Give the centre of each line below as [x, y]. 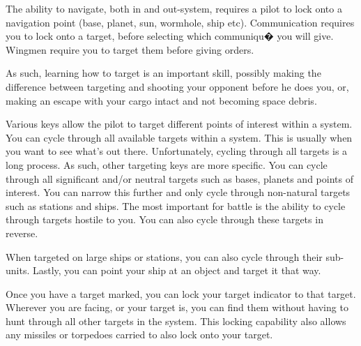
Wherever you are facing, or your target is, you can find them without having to [177, 307]
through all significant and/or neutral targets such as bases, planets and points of [179, 178]
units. [18, 270]
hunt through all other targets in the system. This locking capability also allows [176, 321]
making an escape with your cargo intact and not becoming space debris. [161, 100]
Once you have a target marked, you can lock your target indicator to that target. [181, 293]
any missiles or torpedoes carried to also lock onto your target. [139, 334]
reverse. [22, 233]
